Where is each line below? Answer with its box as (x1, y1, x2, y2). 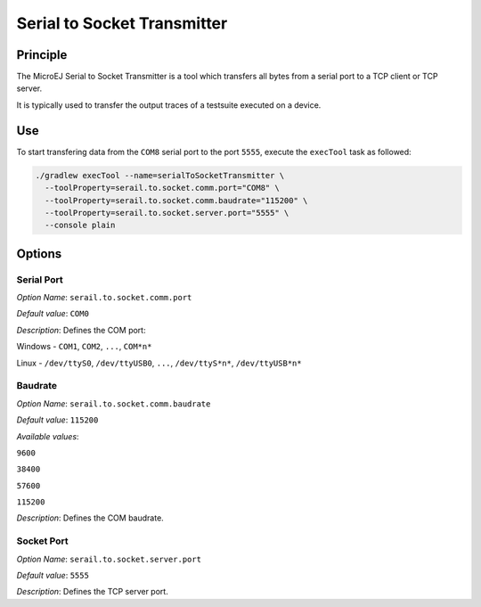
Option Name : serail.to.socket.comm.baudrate (16, 398, 211, 409)
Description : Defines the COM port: (16, 324, 146, 335)
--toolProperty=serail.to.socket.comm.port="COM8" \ (45, 183, 280, 193)
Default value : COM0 (16, 308, 89, 319)
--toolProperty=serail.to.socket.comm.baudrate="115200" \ (45, 195, 308, 205)
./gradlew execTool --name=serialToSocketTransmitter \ (35, 170, 285, 180)
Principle (16, 47, 68, 62)
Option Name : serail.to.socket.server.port (16, 554, 202, 564)
